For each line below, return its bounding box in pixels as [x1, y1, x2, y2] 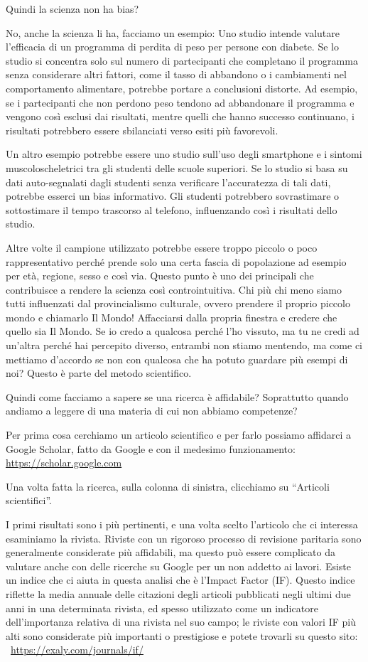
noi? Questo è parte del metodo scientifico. [6, 365, 192, 380]
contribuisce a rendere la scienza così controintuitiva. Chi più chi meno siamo [6, 282, 342, 297]
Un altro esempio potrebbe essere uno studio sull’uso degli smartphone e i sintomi [6, 146, 362, 161]
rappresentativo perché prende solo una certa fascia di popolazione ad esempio [6, 254, 347, 269]
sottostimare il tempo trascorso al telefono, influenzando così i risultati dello [6, 202, 337, 217]
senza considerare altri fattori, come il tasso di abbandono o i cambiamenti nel [6, 67, 347, 82]
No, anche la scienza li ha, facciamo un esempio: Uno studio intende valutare [6, 25, 340, 40]
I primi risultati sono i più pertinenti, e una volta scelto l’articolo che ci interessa [6, 517, 358, 531]
